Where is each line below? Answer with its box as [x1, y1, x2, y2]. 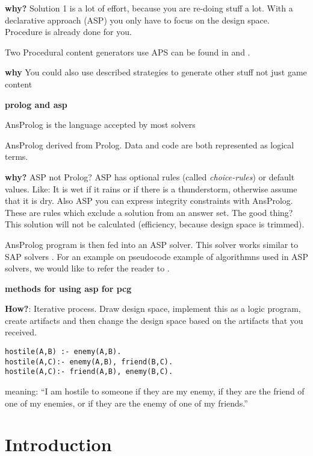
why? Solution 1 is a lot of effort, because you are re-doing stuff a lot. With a [5, 2, 293, 14]
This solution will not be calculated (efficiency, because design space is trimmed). [5, 218, 305, 230]
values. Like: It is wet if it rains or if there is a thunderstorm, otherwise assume [5, 182, 297, 195]
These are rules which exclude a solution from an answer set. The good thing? [5, 206, 293, 218]
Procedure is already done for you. [5, 25, 132, 38]
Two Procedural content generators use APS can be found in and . [5, 45, 250, 58]
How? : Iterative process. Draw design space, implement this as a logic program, [5, 302, 301, 315]
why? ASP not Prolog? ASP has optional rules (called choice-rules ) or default [5, 170, 295, 183]
